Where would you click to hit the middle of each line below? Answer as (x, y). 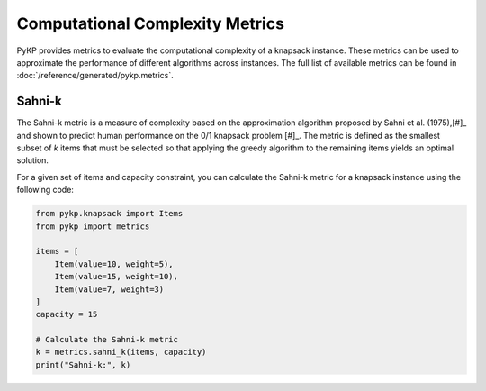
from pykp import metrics (93, 226)
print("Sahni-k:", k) (83, 364)
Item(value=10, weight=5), (114, 264)
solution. (33, 160)
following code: (45, 190)
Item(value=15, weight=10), (117, 277)
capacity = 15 (67, 314)
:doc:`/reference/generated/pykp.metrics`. (95, 76)
